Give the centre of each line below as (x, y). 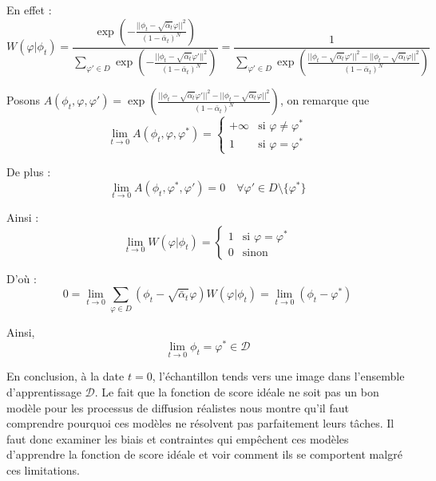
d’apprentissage (44, 392)
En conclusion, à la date (65, 376)
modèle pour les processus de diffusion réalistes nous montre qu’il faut (178, 407)
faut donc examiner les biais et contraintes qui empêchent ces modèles (178, 438)
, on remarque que (325, 100)
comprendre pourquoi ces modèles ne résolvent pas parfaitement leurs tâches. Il (200, 423)
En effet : (29, 10)
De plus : (29, 172)
